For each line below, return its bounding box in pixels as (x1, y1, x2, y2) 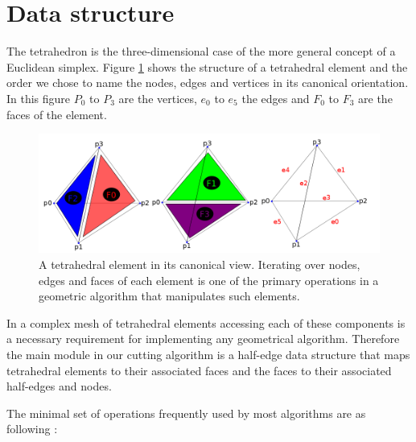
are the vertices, (118, 89, 197, 106)
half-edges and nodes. (6, 378, 112, 394)
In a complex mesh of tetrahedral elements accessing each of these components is (6, 314, 406, 331)
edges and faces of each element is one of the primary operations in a (39, 271, 379, 288)
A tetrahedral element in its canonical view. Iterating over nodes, (39, 256, 360, 273)
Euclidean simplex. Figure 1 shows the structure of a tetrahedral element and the (6, 58, 408, 75)
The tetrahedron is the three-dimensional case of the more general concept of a (6, 43, 396, 60)
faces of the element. (6, 105, 107, 122)
